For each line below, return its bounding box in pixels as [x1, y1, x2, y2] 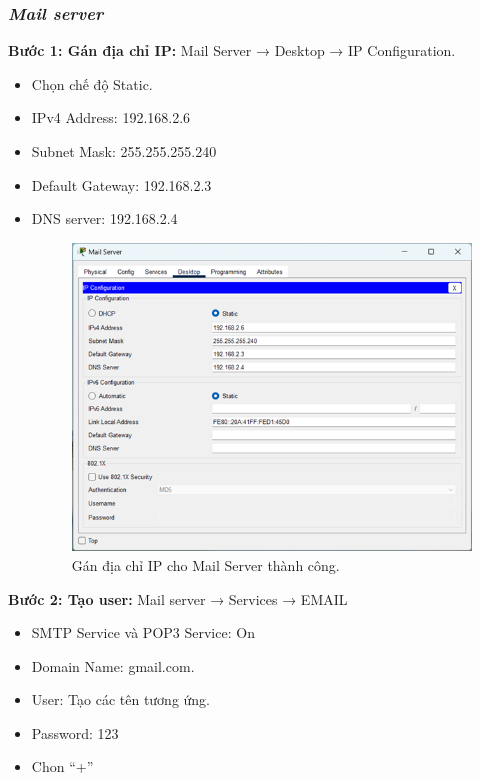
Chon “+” [31, 756, 94, 777]
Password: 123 [31, 722, 119, 743]
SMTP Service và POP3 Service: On [31, 622, 255, 643]
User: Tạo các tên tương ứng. [31, 689, 211, 710]
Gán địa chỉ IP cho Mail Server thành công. [71, 554, 340, 575]
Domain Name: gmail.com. [31, 655, 195, 676]
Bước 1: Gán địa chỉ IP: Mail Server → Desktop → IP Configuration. [8, 40, 456, 61]
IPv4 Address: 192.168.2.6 [31, 107, 191, 128]
